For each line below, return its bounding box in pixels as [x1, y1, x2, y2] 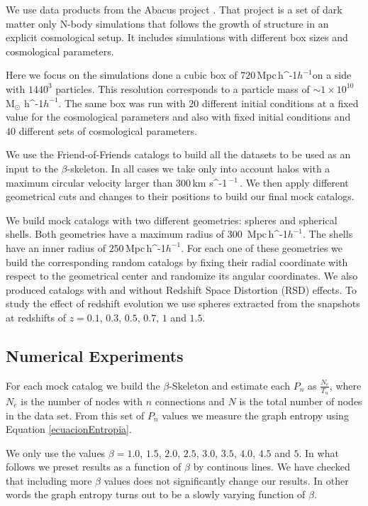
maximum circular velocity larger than [6, 175, 173, 189]
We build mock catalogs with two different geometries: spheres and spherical [6, 212, 338, 227]
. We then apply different [240, 175, 349, 189]
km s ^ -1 [192, 175, 228, 189]
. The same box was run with [58, 95, 186, 110]
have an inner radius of [6, 240, 106, 255]
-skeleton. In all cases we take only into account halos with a [67, 160, 330, 175]
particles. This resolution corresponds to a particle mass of [55, 81, 310, 96]
